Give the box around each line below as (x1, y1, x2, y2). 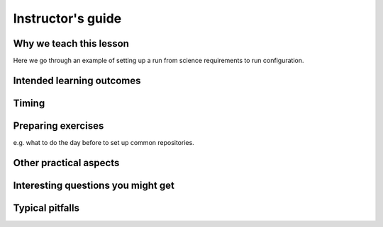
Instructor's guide (13, 11, 122, 26)
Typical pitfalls (13, 202, 79, 214)
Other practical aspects (13, 156, 120, 169)
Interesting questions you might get (13, 179, 175, 191)
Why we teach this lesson (13, 37, 129, 50)
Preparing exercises (13, 120, 104, 132)
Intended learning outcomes (13, 74, 141, 86)
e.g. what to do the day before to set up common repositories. (13, 139, 194, 146)
